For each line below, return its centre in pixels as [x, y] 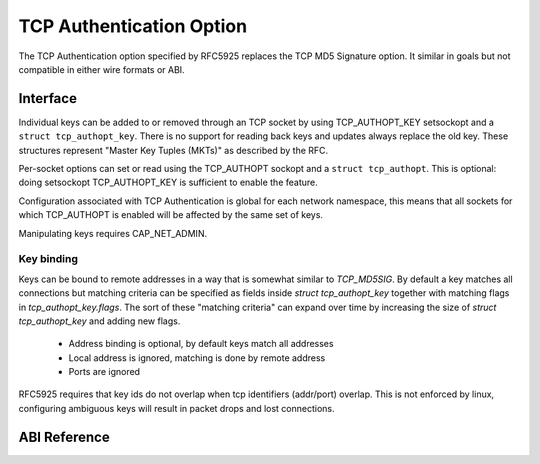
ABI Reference [64, 436]
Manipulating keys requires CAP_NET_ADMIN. [113, 233]
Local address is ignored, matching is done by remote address [197, 357]
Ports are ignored [104, 372]
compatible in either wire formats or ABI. [101, 69]
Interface [47, 98]
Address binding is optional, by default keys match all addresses [201, 344]
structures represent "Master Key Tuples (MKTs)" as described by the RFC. [173, 150]
